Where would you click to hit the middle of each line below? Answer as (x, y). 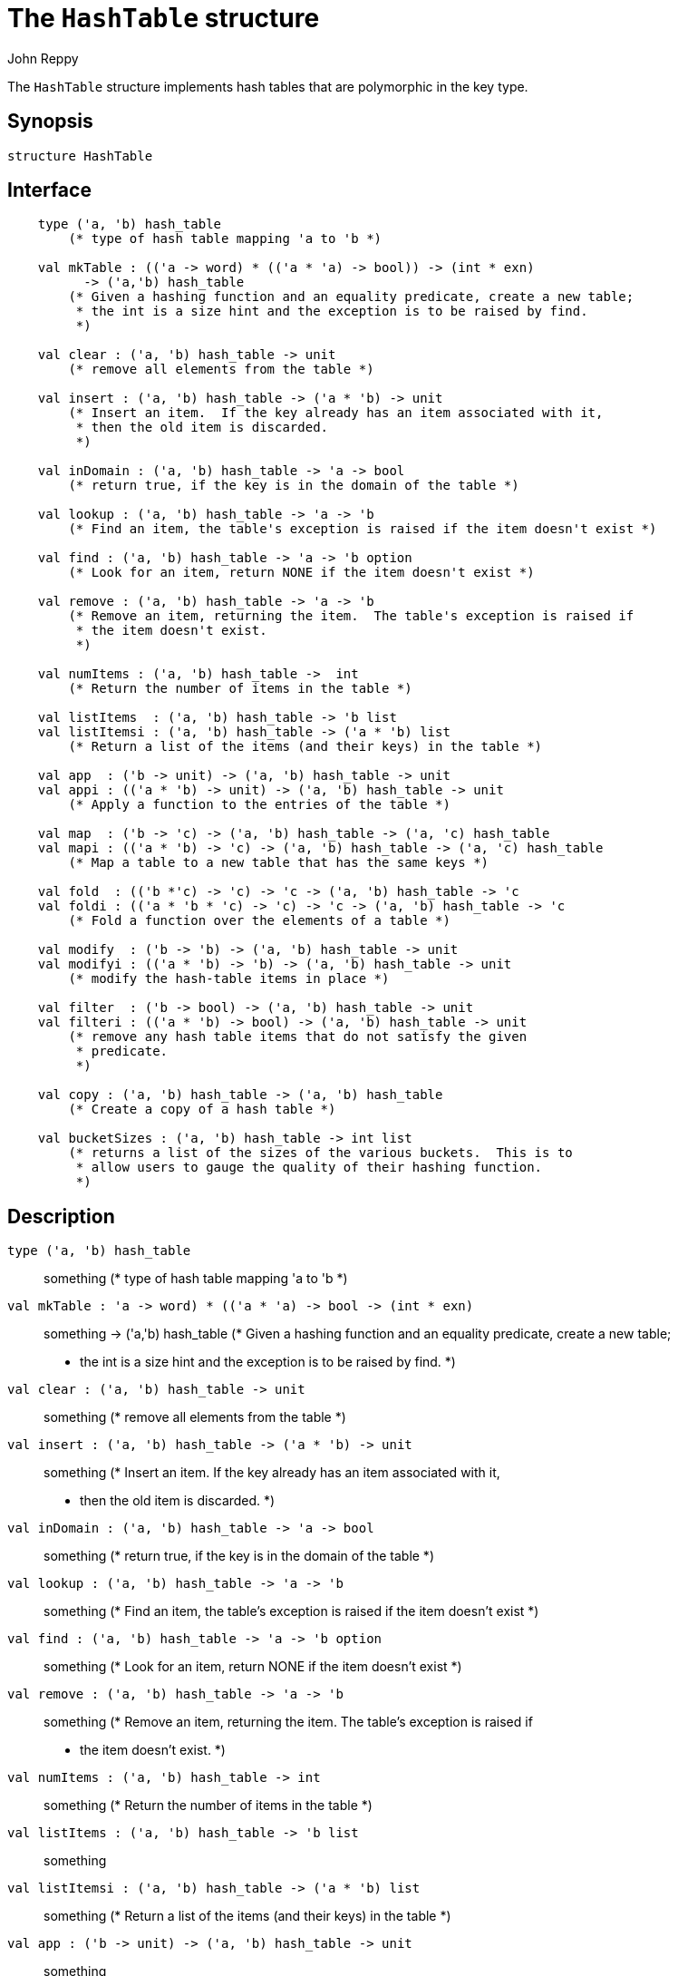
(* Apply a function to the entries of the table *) (259, 805)
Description (61, 1216)
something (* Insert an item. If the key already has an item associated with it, (272, 1473)
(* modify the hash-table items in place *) (229, 979)
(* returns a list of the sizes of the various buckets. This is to (320, 1153)
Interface (49, 190)
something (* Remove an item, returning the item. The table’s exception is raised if (288, 1722)
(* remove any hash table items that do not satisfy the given (298, 1037)
